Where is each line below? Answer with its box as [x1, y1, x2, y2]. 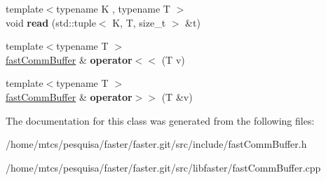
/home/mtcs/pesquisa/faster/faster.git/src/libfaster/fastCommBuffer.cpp [6, 160, 321, 174]
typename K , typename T [56, 1, 170, 15]
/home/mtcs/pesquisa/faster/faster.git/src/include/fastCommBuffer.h [6, 137, 307, 151]
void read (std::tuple [6, 15, 96, 29]
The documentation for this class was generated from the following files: [6, 113, 315, 127]
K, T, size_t [112, 15, 166, 29]
